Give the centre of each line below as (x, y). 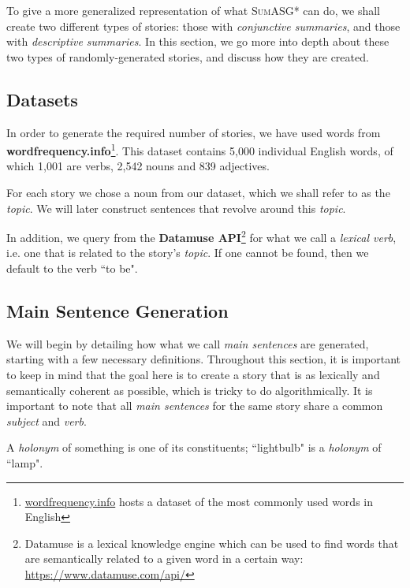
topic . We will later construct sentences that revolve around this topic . (176, 208)
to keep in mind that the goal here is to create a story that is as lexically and (193, 375)
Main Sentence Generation (117, 311)
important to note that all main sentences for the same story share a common (195, 406)
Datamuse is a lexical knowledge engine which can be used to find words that (212, 543)
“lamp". (25, 463)
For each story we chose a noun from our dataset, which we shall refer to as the (198, 193)
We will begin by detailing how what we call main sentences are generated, (188, 343)
